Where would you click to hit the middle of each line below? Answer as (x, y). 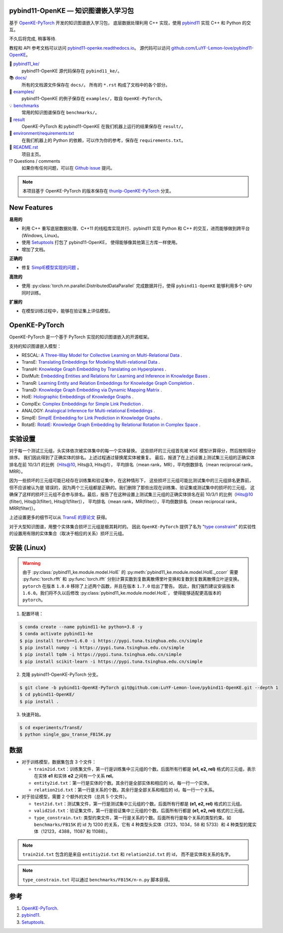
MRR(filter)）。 (24, 508)
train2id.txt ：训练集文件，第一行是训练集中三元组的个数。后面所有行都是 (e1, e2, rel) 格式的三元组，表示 (145, 769)
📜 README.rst (24, 147)
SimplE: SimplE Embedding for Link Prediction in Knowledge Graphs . (92, 418)
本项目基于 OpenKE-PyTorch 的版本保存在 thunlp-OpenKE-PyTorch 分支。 (98, 191)
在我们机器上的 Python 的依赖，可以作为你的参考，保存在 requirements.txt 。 (104, 140)
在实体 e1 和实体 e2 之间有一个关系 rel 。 (75, 776)
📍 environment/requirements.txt (42, 133)
